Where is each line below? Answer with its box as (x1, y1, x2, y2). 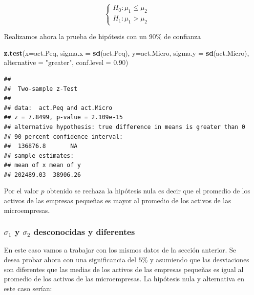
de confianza (164, 31, 201, 42)
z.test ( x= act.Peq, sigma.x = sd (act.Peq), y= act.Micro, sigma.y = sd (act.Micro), (4, 47, 249, 58)
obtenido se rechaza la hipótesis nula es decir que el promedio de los (46, 186, 250, 196)
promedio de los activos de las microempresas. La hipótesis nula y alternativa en (4, 274, 245, 284)
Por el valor (4, 186, 39, 196)
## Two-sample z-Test (4, 85, 78, 92)
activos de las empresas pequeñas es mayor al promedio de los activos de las (4, 195, 231, 206)
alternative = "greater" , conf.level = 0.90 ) (4, 57, 128, 67)
